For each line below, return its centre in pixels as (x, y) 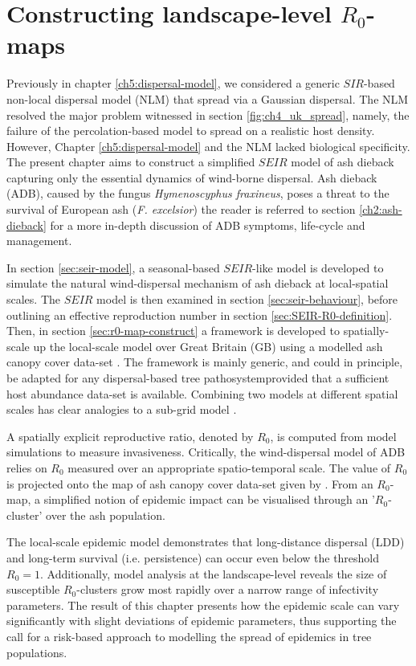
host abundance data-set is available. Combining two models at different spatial (202, 393)
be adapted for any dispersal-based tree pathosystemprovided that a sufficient (198, 378)
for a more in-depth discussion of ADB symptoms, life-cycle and (208, 225)
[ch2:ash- (381, 209)
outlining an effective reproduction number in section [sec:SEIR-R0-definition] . (200, 315)
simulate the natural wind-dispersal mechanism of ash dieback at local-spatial (198, 283)
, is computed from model (333, 436)
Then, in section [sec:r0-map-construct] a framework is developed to (173, 331)
